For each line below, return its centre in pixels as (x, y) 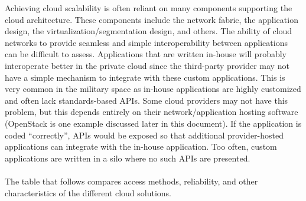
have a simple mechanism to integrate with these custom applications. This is (145, 77)
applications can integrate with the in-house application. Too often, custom (141, 146)
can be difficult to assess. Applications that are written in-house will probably (146, 54)
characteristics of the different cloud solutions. (88, 192)
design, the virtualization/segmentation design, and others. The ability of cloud (149, 31)
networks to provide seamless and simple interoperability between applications (146, 42)
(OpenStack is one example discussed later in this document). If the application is (153, 123)
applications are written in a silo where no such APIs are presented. (128, 158)
